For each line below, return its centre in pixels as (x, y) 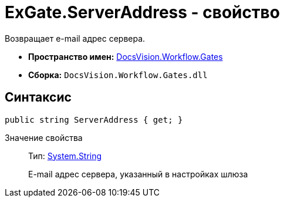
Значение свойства (44, 137)
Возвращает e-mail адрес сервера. (75, 38)
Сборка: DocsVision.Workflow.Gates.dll (118, 75)
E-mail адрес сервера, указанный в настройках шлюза (138, 174)
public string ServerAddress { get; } (94, 119)
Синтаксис (38, 97)
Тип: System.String (65, 156)
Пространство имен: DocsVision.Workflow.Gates (126, 56)
